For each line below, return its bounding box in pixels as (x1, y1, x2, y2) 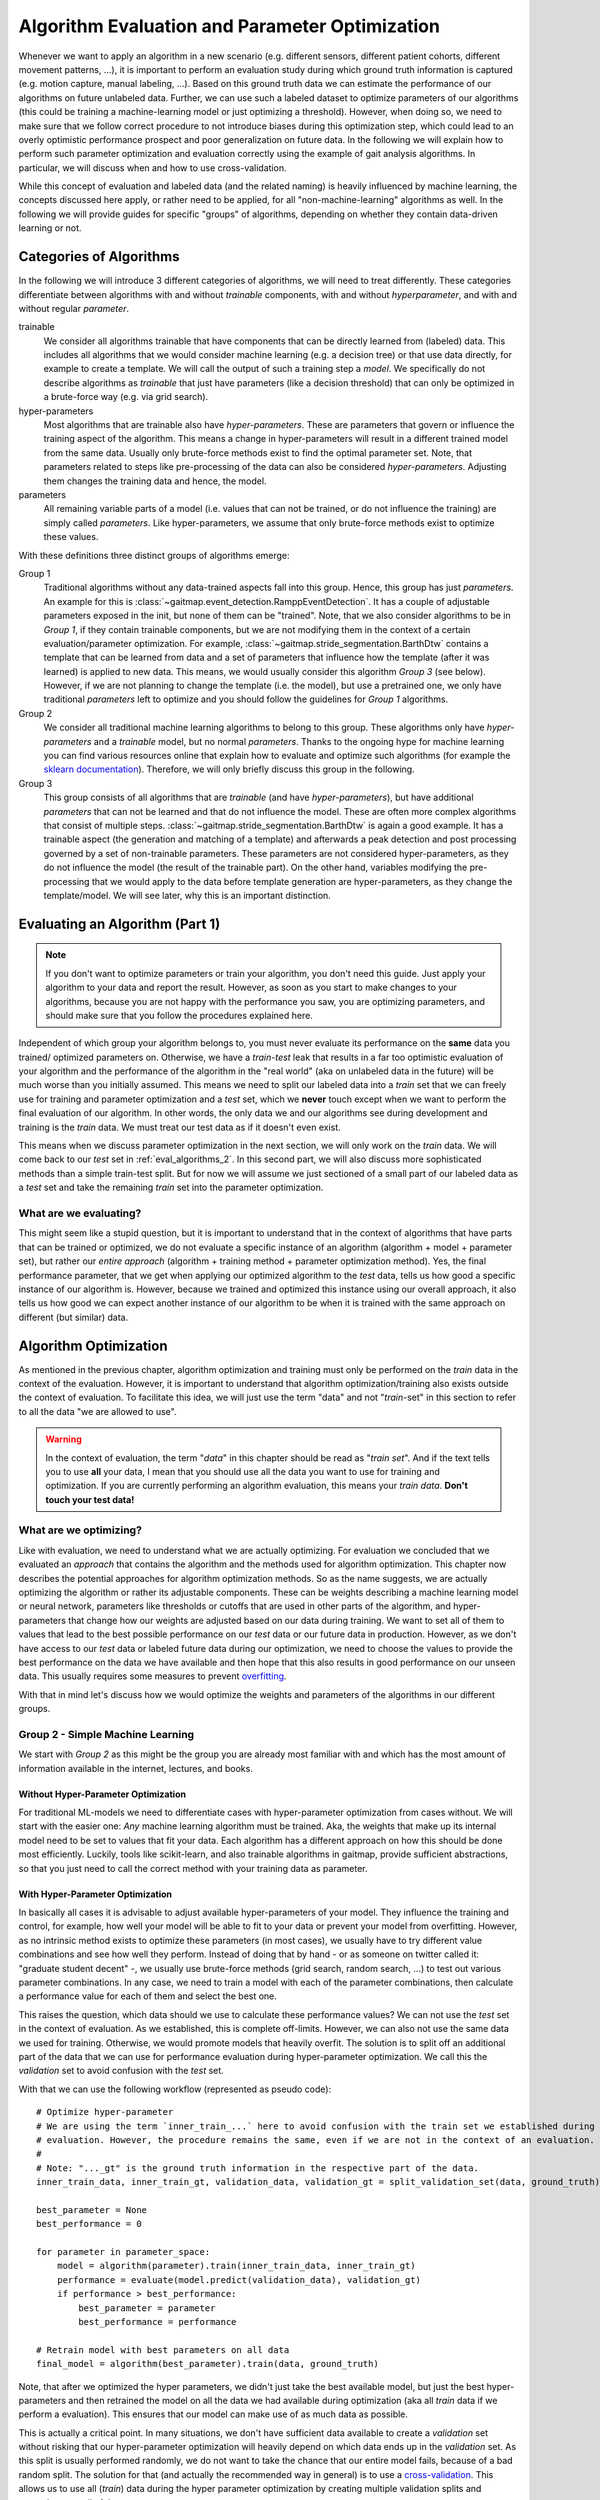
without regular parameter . (18, 302, 130, 314)
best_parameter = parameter (78, 2302, 216, 2314)
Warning (45, 1433, 82, 1445)
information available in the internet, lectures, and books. (18, 1762, 254, 1774)
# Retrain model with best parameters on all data (36, 2344, 290, 2355)
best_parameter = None (36, 2204, 148, 2215)
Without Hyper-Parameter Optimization (18, 1788, 187, 1800)
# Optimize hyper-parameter (36, 2106, 174, 2118)
